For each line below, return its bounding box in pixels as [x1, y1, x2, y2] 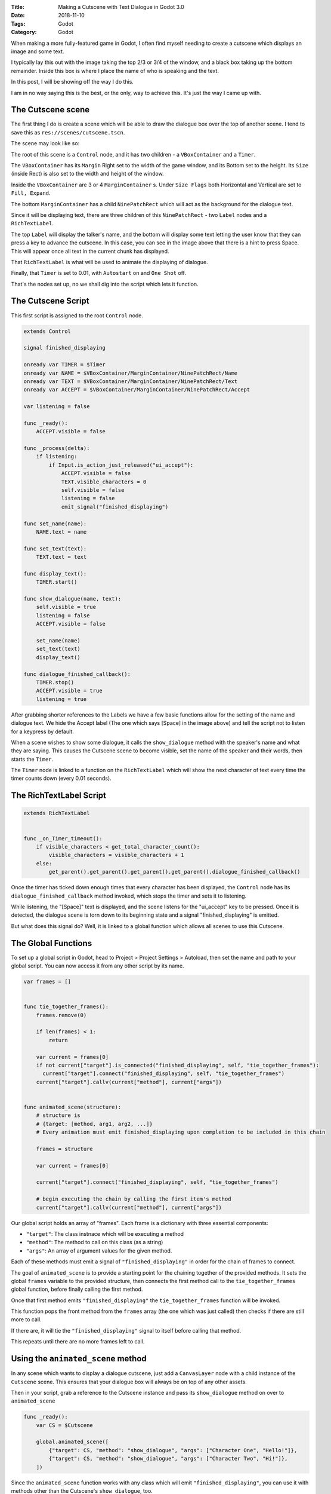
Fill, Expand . [11, 189, 51, 197]
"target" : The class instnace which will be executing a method [26, 1230, 184, 1237]
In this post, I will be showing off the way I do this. [11, 78, 134, 85]
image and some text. [11, 48, 64, 55]
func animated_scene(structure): [23, 1103, 122, 1110]
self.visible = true [36, 604, 97, 611]
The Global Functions [11, 938, 92, 948]
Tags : [11, 20, 26, 27]
